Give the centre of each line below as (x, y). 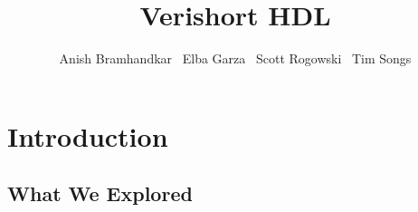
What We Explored (100, 193)
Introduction (88, 135)
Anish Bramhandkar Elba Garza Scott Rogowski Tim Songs (235, 58)
